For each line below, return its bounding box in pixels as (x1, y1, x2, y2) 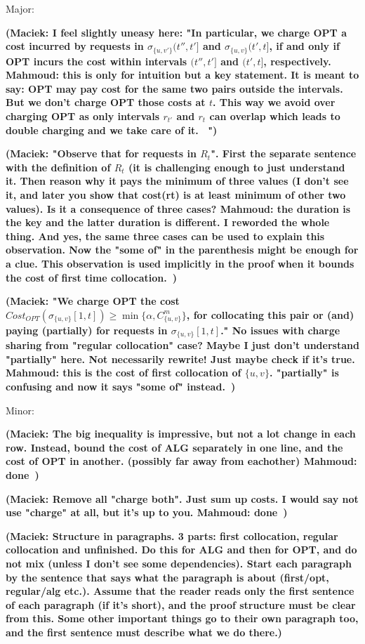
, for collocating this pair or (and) (186, 307, 354, 322)
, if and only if (269, 39, 340, 53)
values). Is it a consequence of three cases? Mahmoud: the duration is (6, 201, 351, 216)
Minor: (6, 402, 34, 417)
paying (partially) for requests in (6, 322, 168, 337)
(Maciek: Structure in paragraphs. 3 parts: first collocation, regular (6, 528, 338, 543)
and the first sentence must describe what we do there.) (6, 624, 282, 639)
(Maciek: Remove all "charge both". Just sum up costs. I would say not (6, 491, 359, 506)
